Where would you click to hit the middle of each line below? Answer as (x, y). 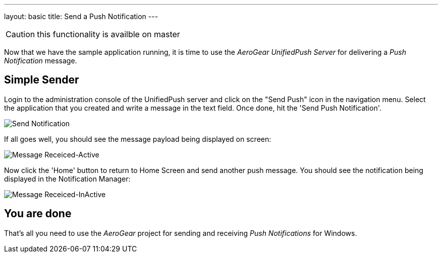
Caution (20, 34)
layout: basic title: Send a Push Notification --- (81, 16)
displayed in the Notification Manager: (67, 179)
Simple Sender (42, 80)
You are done (38, 214)
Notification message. (41, 61)
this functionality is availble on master (108, 34)
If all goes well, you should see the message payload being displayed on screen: (138, 139)
